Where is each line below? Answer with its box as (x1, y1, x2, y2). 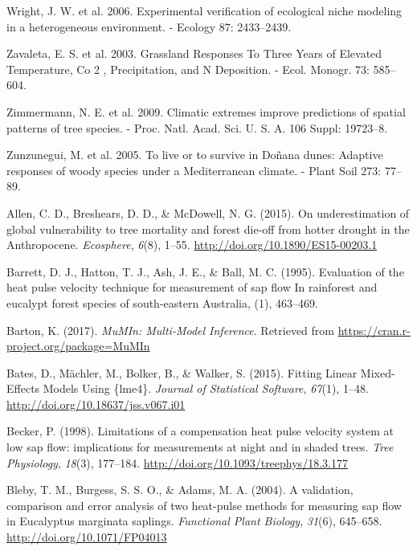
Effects (6, 380, 40, 397)
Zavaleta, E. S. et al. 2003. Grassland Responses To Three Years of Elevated (6, 45, 382, 62)
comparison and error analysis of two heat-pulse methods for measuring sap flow (6, 496, 402, 513)
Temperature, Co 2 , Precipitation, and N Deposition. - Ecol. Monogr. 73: (6, 60, 370, 77)
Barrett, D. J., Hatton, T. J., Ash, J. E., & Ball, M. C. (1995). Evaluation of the (6, 263, 404, 280)
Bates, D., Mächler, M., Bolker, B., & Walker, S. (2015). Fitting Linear (6, 364, 358, 381)
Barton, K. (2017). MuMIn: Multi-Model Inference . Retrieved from (6, 321, 334, 338)
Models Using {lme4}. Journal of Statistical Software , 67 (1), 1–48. (43, 380, 369, 397)
